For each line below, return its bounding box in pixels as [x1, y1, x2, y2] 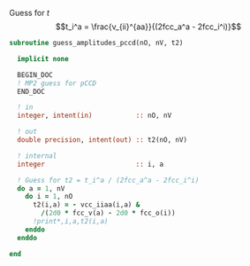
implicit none [17, 54, 69, 63]
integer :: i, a [17, 160, 164, 168]
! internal [17, 151, 57, 160]
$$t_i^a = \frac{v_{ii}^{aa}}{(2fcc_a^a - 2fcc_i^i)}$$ [56, 21, 241, 32]
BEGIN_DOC [17, 70, 53, 79]
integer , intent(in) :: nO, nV [17, 111, 172, 121]
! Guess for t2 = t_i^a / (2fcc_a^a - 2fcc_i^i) [17, 176, 200, 184]
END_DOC [17, 87, 46, 96]
